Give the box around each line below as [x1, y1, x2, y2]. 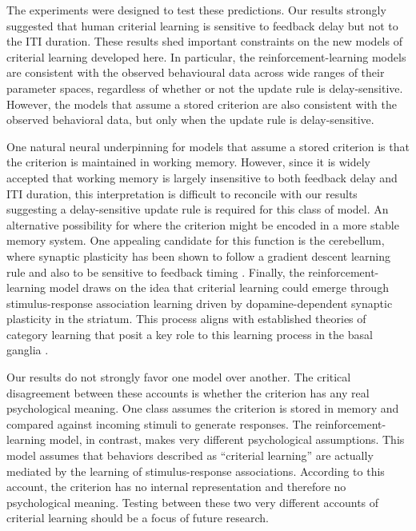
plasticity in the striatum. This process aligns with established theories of [6, 310, 366, 327]
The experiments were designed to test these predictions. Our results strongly [6, 2, 386, 18]
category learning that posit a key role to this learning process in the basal [6, 325, 373, 342]
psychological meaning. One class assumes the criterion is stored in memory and [6, 400, 399, 417]
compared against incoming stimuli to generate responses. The [6, 415, 312, 432]
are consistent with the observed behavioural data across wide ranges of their [6, 64, 385, 81]
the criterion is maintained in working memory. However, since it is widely [6, 154, 371, 170]
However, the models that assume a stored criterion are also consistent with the [6, 95, 397, 112]
